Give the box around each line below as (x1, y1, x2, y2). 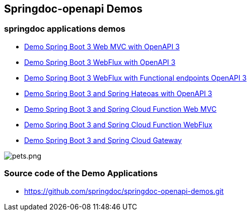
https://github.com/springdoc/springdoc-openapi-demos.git (24, 186, 224, 195)
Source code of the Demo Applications (4, 168, 158, 179)
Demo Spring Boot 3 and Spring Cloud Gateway (24, 135, 182, 145)
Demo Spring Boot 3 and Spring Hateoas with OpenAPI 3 (24, 89, 212, 98)
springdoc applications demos (4, 24, 126, 34)
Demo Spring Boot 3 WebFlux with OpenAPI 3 (24, 57, 176, 66)
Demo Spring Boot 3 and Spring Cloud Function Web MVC (24, 104, 217, 113)
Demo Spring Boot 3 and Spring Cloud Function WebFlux (24, 120, 212, 129)
